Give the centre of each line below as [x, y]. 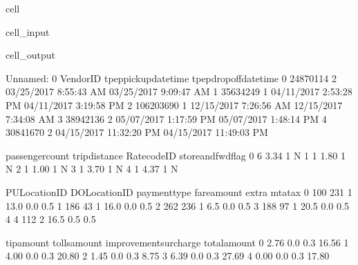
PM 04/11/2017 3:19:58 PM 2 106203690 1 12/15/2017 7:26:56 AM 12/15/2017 [174, 105]
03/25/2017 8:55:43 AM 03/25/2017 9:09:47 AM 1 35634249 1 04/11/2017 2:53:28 [179, 91]
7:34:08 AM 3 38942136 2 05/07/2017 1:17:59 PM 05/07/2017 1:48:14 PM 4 [166, 118]
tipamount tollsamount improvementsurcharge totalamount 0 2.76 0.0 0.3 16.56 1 [177, 242]
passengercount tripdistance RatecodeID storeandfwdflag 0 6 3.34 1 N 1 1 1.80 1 [176, 155]
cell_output [30, 55]
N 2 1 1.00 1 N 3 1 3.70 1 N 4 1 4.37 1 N [92, 169]
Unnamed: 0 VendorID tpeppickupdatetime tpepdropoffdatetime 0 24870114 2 [171, 78]
